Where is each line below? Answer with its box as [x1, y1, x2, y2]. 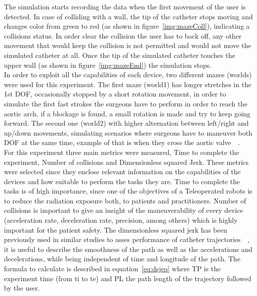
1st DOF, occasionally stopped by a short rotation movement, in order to [4, 89, 226, 99]
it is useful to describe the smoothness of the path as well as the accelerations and [4, 244, 253, 254]
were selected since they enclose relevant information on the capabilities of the [4, 166, 241, 177]
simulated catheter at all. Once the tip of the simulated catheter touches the [4, 49, 235, 60]
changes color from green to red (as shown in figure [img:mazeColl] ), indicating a [4, 21, 250, 31]
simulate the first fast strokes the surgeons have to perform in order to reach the [4, 98, 248, 108]
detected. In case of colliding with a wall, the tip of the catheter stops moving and [4, 11, 253, 21]
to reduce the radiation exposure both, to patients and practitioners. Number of [4, 195, 246, 205]
